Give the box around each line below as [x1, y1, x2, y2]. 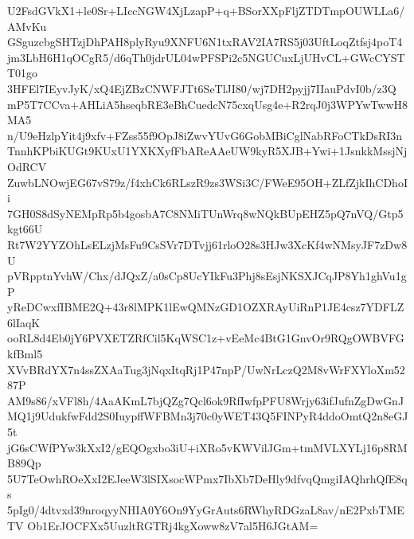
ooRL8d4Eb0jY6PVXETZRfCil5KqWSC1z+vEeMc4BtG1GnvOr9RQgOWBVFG [7, 330, 404, 346]
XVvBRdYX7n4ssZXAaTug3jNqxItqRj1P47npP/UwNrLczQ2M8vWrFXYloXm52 [7, 361, 405, 377]
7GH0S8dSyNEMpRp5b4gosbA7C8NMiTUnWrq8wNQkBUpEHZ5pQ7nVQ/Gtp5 [7, 205, 404, 221]
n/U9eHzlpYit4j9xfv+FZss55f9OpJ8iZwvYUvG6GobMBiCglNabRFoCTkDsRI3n [7, 127, 403, 143]
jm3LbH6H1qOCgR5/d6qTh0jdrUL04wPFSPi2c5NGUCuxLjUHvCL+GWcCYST [7, 49, 405, 65]
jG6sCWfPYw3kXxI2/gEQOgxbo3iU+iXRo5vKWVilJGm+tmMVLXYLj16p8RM [7, 439, 408, 455]
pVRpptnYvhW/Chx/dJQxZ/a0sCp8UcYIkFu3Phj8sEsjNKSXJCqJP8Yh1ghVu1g [7, 268, 407, 284]
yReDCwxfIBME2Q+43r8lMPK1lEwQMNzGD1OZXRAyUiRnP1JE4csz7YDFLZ [7, 299, 404, 315]
